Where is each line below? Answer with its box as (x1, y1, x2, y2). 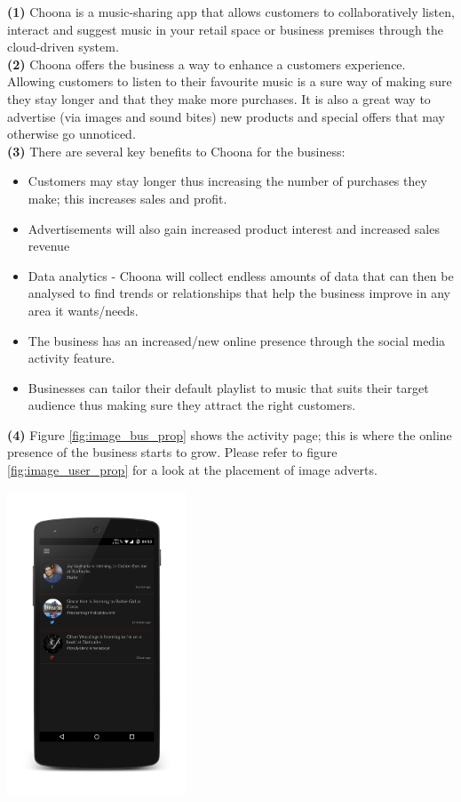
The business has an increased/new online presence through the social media (28, 331, 446, 349)
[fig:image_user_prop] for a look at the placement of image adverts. (7, 461, 378, 479)
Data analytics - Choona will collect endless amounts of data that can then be (28, 266, 454, 285)
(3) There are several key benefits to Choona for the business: (7, 141, 346, 160)
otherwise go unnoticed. (7, 124, 136, 143)
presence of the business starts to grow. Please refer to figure (7, 443, 338, 461)
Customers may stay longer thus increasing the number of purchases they (28, 172, 427, 190)
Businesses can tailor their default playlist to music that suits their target (28, 378, 429, 397)
